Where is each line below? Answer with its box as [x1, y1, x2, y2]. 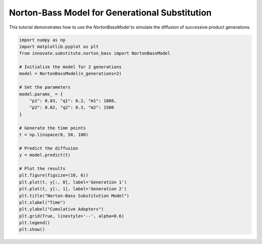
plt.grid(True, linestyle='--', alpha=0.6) [19, 213, 125, 219]
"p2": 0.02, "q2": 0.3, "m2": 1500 [29, 105, 114, 110]
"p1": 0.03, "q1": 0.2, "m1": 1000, [29, 98, 116, 104]
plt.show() [19, 227, 45, 232]
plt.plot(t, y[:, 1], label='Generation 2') [19, 186, 127, 192]
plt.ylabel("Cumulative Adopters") [19, 206, 104, 212]
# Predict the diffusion [19, 145, 79, 151]
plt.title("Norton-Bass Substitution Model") [19, 193, 130, 198]
